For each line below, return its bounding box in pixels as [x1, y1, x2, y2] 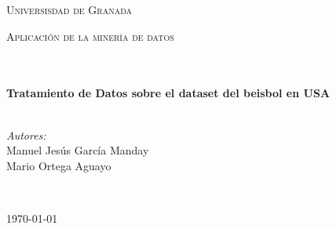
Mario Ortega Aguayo [6, 157, 111, 173]
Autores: [6, 126, 46, 143]
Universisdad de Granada [6, 2, 132, 17]
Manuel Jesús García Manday [6, 142, 149, 158]
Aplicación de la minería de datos [6, 27, 174, 44]
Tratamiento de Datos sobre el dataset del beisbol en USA [6, 85, 331, 101]
